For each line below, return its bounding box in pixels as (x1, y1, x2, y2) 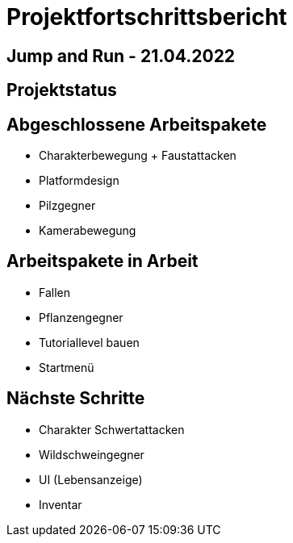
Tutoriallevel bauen (39, 335, 140, 349)
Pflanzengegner (39, 310, 123, 324)
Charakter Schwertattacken (39, 422, 185, 436)
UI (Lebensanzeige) (39, 472, 143, 487)
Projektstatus (6, 80, 117, 101)
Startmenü (39, 360, 94, 374)
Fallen (39, 285, 70, 299)
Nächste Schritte (6, 388, 145, 409)
